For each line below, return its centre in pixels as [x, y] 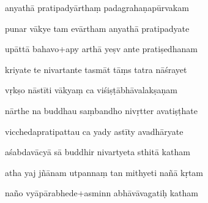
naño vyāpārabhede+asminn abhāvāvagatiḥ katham [102, 193]
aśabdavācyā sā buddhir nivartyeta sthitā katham [98, 152]
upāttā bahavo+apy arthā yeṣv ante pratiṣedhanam [101, 49]
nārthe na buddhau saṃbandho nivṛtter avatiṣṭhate [101, 110]
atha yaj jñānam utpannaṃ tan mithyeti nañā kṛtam [104, 172]
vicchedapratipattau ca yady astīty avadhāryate [94, 131]
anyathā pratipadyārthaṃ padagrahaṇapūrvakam [97, 7]
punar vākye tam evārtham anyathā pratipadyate [97, 28]
